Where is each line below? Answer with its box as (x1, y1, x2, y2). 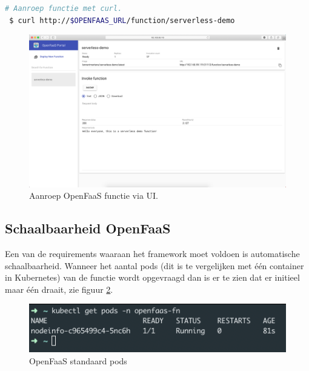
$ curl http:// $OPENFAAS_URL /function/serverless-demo (9, 16, 235, 25)
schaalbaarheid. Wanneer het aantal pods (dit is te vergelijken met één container (5, 259, 304, 272)
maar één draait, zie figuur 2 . (5, 282, 113, 295)
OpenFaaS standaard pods (29, 354, 127, 367)
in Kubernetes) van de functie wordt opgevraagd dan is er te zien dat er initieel (5, 271, 300, 284)
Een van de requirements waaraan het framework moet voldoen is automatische (5, 247, 300, 259)
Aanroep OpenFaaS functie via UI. (29, 189, 158, 202)
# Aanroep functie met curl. (5, 4, 122, 13)
